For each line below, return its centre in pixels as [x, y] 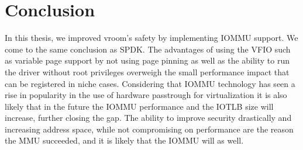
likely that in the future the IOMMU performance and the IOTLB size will [139, 106]
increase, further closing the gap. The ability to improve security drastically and [148, 118]
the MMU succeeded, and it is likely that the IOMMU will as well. [124, 140]
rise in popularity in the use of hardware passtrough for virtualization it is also [146, 95]
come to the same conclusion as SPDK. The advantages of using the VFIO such [148, 49]
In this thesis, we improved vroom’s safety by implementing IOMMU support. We [151, 38]
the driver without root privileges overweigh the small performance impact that [147, 71]
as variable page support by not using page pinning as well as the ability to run [147, 60]
